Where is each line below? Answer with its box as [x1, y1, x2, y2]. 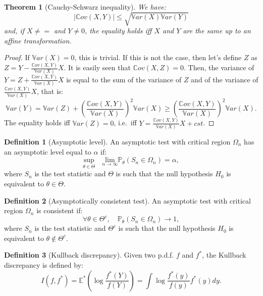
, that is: [37, 86, 64, 96]
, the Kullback [202, 250, 246, 260]
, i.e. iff [114, 117, 137, 128]
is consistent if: [36, 205, 83, 216]
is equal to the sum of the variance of [66, 74, 182, 84]
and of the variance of [191, 74, 258, 84]
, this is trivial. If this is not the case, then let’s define [74, 52, 242, 63]
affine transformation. [4, 35, 72, 45]
